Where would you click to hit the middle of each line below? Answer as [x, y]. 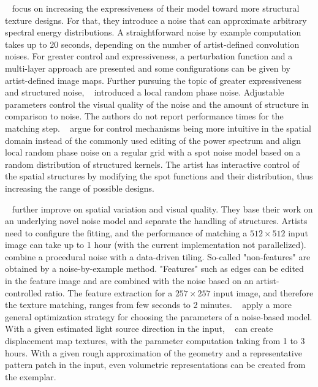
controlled [24, 292]
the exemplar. [31, 376]
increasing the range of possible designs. [80, 188]
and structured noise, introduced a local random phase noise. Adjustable [145, 92]
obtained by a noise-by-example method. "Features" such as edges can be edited [154, 269]
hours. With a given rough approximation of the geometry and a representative [153, 352]
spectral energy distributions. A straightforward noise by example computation [153, 32]
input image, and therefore [263, 292]
